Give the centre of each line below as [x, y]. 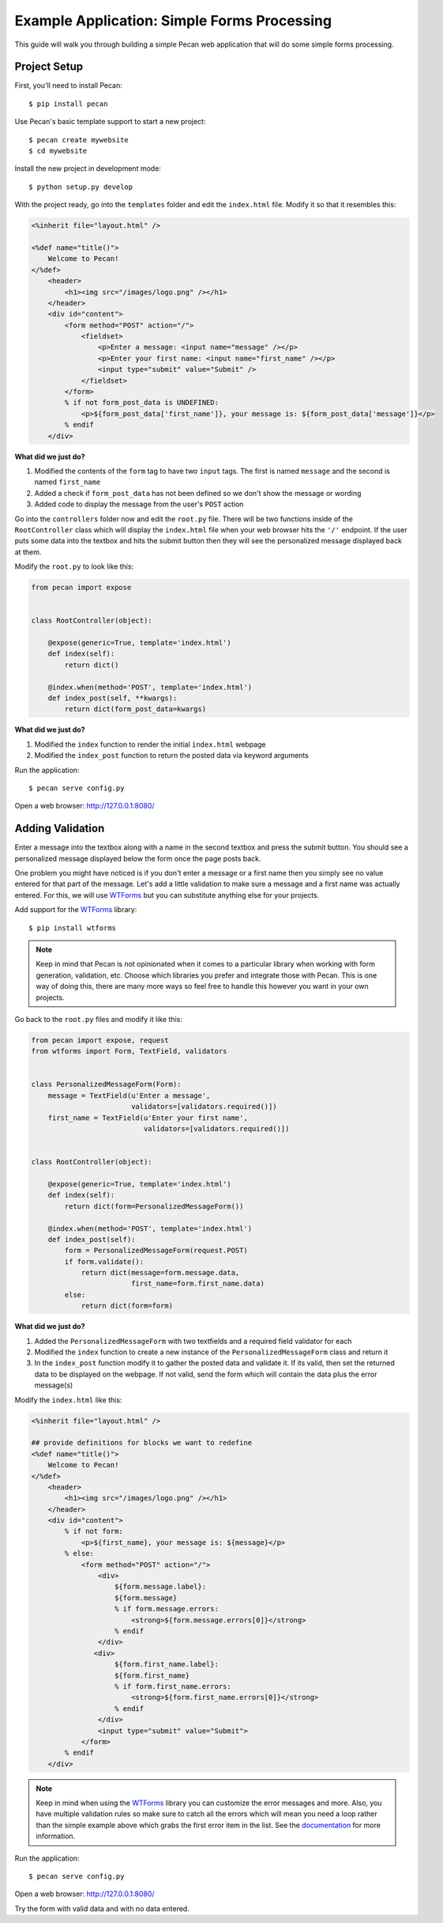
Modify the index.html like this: [68, 1399]
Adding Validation [60, 829]
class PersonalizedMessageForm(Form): [106, 1085]
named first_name [68, 482]
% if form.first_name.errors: [173, 1686]
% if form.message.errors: [167, 1609]
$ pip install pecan [68, 104]
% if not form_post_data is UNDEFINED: [141, 403]
